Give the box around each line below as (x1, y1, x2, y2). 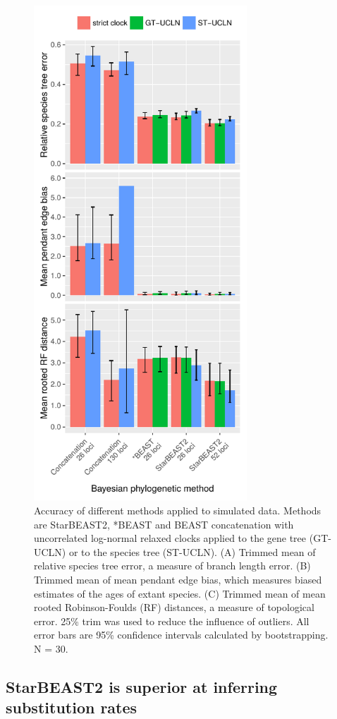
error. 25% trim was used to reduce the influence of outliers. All (34, 613, 310, 628)
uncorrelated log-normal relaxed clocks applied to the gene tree (34, 531, 307, 545)
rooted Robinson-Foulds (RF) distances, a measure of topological (34, 600, 314, 615)
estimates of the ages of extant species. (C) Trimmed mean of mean (34, 586, 326, 600)
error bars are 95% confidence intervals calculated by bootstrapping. (34, 627, 329, 642)
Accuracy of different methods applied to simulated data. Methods (34, 502, 321, 517)
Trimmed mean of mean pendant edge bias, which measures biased (34, 572, 322, 586)
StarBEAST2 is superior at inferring (6, 675, 278, 697)
